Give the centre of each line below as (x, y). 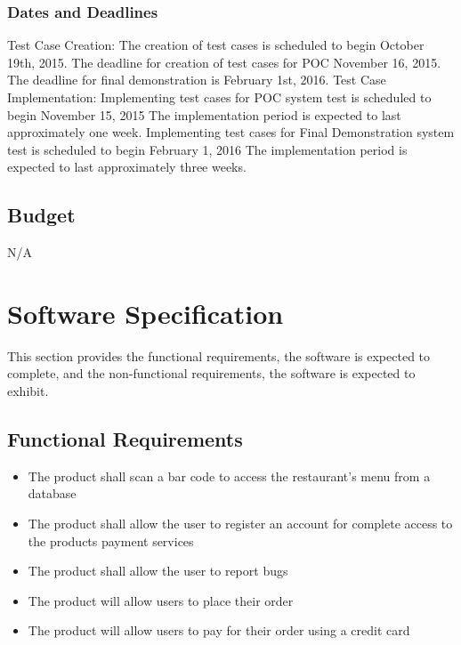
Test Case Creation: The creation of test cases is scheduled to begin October (216, 45)
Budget (41, 215)
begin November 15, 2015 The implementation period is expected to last (204, 114)
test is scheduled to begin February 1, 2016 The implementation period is (207, 149)
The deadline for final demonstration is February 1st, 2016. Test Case (197, 80)
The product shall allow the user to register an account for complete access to (240, 524)
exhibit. (28, 391)
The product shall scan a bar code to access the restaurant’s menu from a (229, 476)
